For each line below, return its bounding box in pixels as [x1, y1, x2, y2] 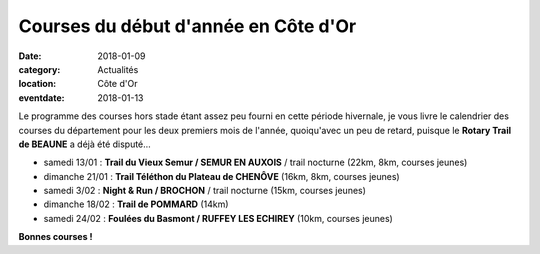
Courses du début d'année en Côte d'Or [18, 15, 357, 37]
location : [18, 78, 57, 90]
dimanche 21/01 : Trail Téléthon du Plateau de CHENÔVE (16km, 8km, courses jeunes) [43, 170, 400, 182]
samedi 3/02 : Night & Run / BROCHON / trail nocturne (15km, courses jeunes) [43, 185, 367, 197]
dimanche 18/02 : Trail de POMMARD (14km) [43, 198, 229, 210]
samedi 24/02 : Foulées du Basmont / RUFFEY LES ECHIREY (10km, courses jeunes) [43, 212, 394, 224]
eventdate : [18, 91, 65, 104]
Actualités [97, 63, 139, 75]
